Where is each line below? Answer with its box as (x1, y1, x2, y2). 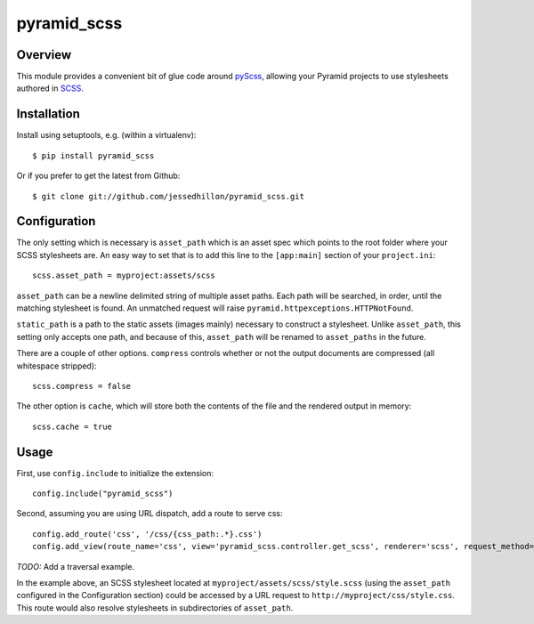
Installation (16, 107, 80, 122)
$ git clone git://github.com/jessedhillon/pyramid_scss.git (32, 191, 304, 201)
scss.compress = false (32, 381, 132, 391)
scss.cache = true (32, 421, 113, 432)
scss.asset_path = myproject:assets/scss (32, 271, 215, 280)
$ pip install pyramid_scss (32, 150, 155, 160)
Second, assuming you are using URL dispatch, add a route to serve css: (16, 508, 283, 519)
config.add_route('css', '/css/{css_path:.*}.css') (32, 529, 263, 539)
